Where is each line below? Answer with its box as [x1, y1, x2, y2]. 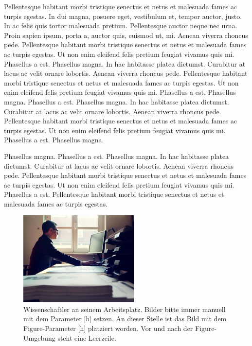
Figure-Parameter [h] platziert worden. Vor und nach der [23, 323, 193, 333]
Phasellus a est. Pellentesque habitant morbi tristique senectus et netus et [4, 189, 224, 199]
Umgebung [23, 332, 55, 343]
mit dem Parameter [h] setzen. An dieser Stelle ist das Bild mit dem [23, 313, 227, 324]
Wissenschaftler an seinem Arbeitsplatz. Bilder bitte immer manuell [23, 304, 226, 314]
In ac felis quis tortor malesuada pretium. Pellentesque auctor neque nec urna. [4, 20, 237, 31]
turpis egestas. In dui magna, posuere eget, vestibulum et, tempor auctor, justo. [4, 11, 242, 21]
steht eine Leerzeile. [57, 332, 116, 343]
